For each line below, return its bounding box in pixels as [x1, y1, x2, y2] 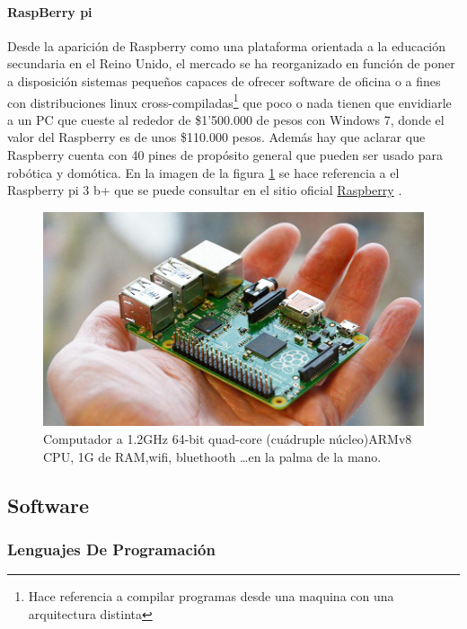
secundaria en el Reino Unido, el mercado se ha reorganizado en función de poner [7, 54, 455, 73]
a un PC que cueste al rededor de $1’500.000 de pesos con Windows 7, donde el [7, 110, 445, 128]
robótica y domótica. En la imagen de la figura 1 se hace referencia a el [7, 163, 400, 182]
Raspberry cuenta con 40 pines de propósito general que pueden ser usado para [7, 146, 443, 164]
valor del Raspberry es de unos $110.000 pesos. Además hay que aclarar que [7, 128, 426, 146]
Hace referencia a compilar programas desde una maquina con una [28, 587, 394, 606]
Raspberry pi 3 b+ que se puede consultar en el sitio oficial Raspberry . [7, 181, 402, 199]
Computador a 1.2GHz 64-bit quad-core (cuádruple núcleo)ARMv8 [43, 430, 412, 448]
